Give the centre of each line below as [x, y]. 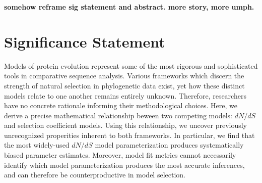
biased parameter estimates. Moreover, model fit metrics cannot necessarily [120, 155]
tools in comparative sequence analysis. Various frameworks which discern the [124, 76]
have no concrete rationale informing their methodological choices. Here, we [121, 105]
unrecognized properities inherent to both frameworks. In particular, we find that [129, 135]
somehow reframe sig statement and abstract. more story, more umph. [129, 7]
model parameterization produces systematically [169, 145]
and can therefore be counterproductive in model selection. [95, 175]
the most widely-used [37, 145]
